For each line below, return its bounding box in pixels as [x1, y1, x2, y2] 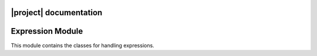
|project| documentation [11, 8, 103, 17]
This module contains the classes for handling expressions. [11, 41, 155, 49]
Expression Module [11, 26, 83, 36]
